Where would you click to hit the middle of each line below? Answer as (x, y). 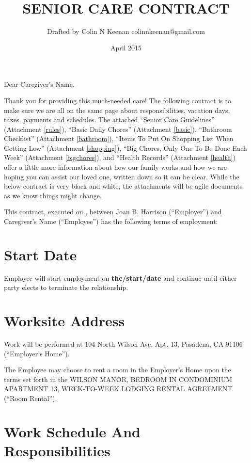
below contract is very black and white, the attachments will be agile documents (123, 186)
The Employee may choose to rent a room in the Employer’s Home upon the (118, 370)
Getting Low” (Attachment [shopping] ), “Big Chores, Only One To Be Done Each (125, 148)
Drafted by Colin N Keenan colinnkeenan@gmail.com (126, 31)
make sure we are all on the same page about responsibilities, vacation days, (117, 110)
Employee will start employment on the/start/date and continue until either (120, 278)
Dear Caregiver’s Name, (39, 84)
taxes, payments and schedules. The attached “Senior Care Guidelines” (109, 120)
